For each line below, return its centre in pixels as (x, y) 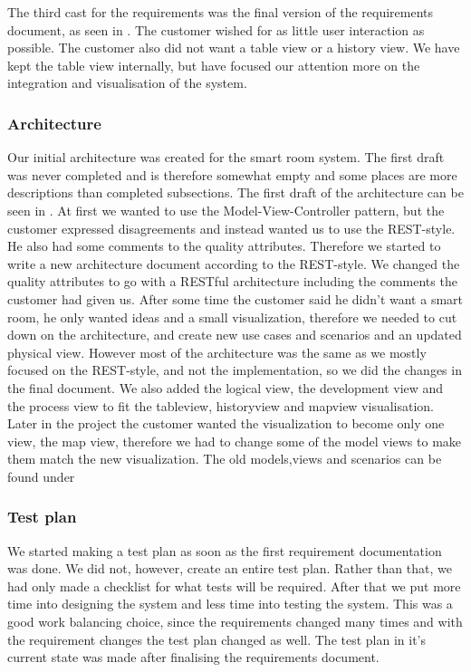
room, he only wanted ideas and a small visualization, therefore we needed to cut (232, 317)
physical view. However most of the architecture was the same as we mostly (217, 352)
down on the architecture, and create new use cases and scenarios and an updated (235, 335)
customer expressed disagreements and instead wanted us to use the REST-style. (231, 228)
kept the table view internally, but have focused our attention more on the (214, 65)
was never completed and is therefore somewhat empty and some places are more (232, 174)
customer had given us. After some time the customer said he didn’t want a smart (235, 298)
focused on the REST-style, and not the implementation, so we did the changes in (235, 370)
